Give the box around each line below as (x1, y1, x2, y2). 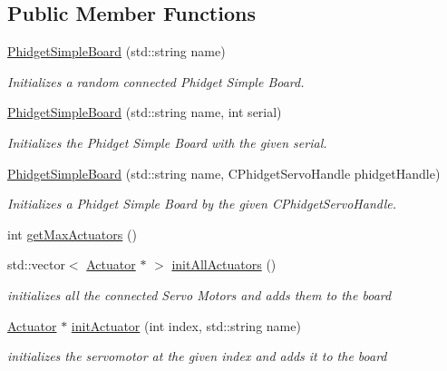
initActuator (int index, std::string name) (71, 316, 301, 335)
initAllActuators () (171, 255, 277, 274)
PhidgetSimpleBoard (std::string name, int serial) (7, 103, 282, 122)
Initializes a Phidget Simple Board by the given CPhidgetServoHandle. (7, 194, 396, 213)
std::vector (7, 255, 65, 274)
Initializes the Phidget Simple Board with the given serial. (7, 132, 327, 151)
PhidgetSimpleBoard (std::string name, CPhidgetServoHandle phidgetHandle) (7, 163, 441, 182)
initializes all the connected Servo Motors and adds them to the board (7, 285, 392, 304)
